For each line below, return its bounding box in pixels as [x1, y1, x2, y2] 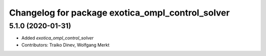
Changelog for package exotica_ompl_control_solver [9, 7, 230, 18]
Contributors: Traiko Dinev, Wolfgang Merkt [21, 42, 110, 48]
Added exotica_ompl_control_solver [21, 35, 94, 41]
